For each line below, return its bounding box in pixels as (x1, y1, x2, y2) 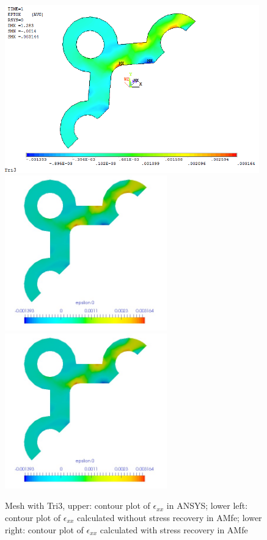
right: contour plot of (5, 523, 84, 536)
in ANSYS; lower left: (166, 499, 248, 512)
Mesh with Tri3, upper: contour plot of (5, 499, 150, 512)
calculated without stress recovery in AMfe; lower (77, 511, 262, 524)
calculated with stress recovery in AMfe (100, 523, 248, 536)
